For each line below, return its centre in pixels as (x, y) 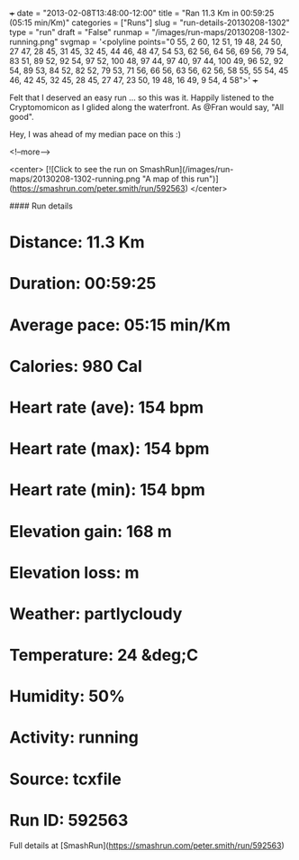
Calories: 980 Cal (76, 366)
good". (22, 117)
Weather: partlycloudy (96, 614)
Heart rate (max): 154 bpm (109, 449)
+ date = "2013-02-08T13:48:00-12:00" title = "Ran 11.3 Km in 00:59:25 (142, 13)
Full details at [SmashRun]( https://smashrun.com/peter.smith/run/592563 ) (147, 845)
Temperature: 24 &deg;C (104, 656)
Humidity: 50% (68, 696)
